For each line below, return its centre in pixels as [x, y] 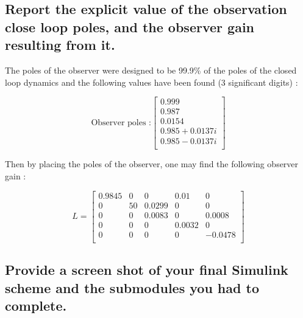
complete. [36, 305]
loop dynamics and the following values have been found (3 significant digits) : [151, 82]
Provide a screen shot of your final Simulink [147, 270]
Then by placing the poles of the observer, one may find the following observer [152, 164]
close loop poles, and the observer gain [130, 26]
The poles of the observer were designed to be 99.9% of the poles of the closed [151, 70]
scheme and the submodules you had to [132, 287]
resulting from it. [60, 45]
